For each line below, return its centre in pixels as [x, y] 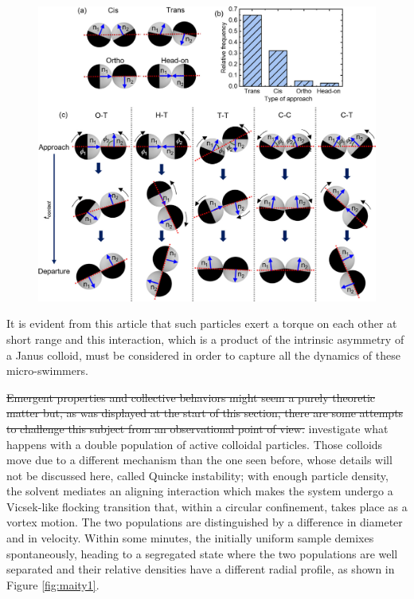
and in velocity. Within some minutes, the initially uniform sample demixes [190, 538]
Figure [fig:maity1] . [53, 584]
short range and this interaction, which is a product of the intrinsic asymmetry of [205, 339]
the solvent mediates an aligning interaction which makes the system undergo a [200, 491]
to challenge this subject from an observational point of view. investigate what [197, 428]
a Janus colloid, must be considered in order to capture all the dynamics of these [203, 355]
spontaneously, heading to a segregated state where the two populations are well [202, 553]
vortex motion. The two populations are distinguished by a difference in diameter [205, 522]
